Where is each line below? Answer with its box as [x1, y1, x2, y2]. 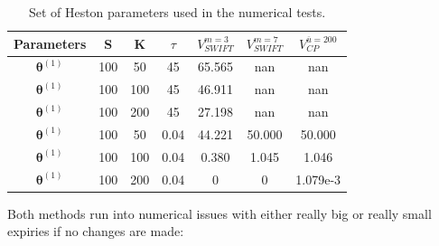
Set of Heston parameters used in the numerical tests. [28, 3, 326, 21]
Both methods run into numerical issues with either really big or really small [7, 203, 432, 222]
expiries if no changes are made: [7, 222, 184, 241]
